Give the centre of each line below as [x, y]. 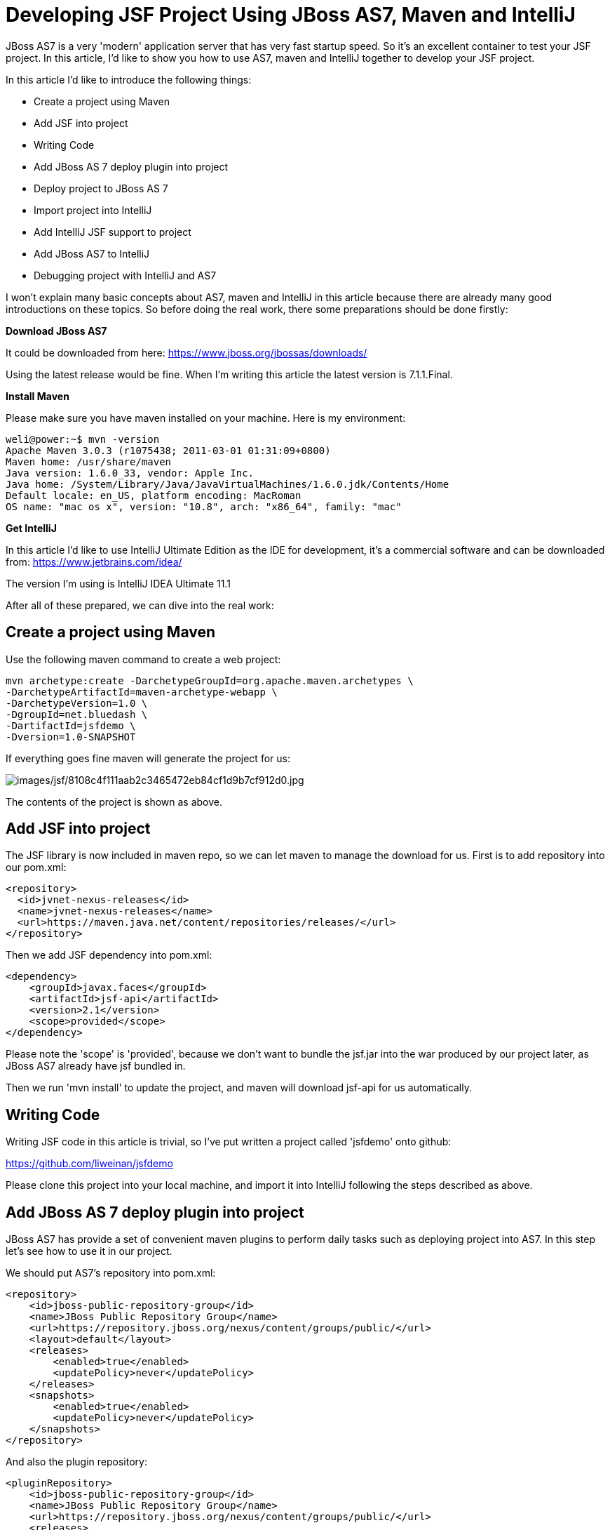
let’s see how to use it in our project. [89, 1251]
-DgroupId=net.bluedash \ [77, 714]
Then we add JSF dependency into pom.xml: [109, 955]
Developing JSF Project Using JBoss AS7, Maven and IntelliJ [291, 15]
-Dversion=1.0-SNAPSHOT [71, 737]
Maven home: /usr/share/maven [89, 461]
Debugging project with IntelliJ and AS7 [125, 275]
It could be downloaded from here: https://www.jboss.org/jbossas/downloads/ [187, 352]
